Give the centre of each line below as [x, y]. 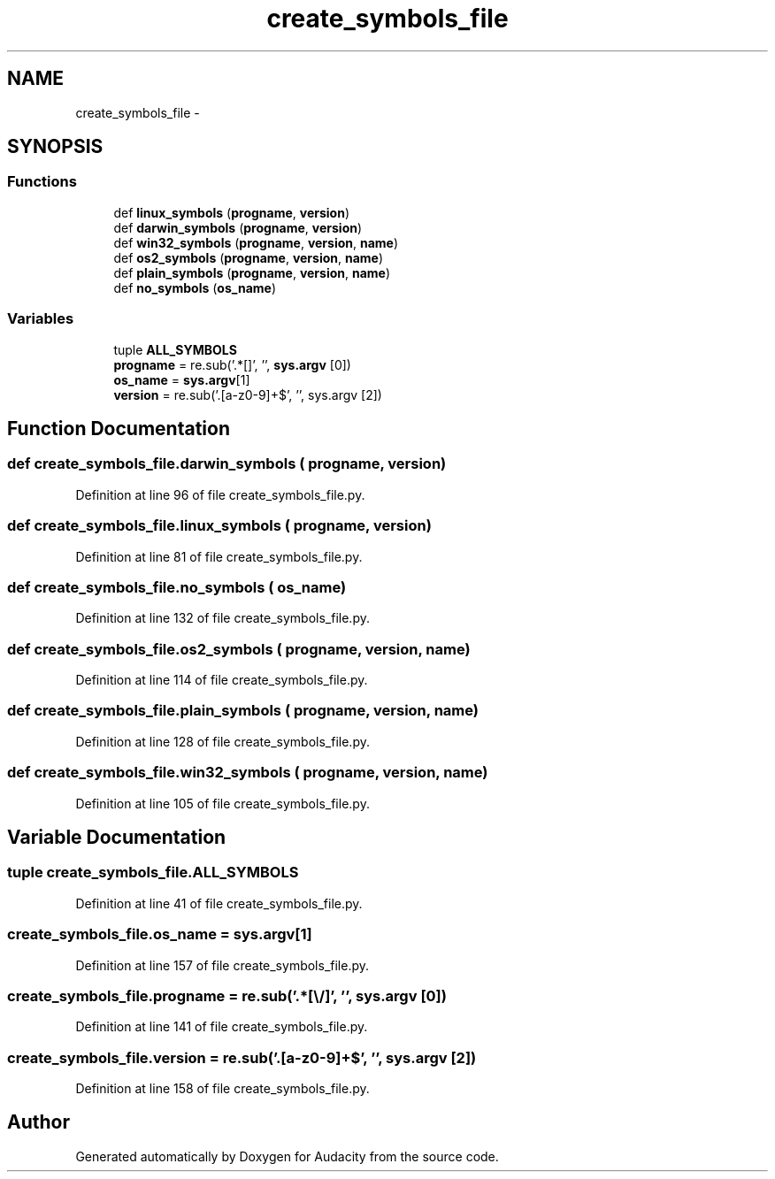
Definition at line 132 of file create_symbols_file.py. [223, 618]
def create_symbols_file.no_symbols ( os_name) [177, 587]
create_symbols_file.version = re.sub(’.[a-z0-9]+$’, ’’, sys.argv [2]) [242, 1057]
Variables [41, 319]
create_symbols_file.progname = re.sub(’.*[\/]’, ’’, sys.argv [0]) [227, 995]
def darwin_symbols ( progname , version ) [238, 227]
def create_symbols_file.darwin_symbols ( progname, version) [227, 464]
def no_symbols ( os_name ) [195, 287]
